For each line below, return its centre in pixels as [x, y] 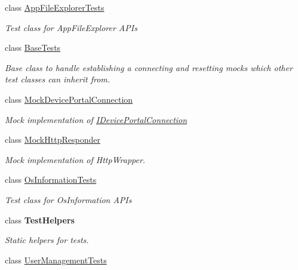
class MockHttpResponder [53, 139]
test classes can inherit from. [58, 79]
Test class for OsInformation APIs [68, 199]
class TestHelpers [40, 220]
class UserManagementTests [56, 260]
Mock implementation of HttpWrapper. [75, 159]
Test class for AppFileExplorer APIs [71, 27]
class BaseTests [33, 47]
